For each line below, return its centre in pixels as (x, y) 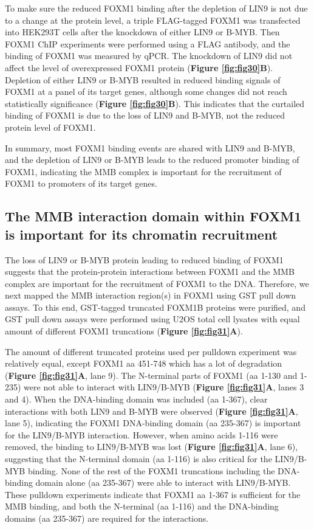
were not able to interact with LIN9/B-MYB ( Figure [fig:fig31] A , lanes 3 (164, 387)
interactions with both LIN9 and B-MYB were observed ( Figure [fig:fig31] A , (152, 411)
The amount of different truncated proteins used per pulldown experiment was (151, 351)
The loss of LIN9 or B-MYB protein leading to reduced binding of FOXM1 (144, 259)
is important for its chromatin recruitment (142, 234)
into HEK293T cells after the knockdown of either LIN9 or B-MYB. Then (142, 32)
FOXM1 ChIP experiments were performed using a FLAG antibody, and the (148, 43)
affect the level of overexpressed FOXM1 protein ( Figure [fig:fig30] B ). (139, 67)
